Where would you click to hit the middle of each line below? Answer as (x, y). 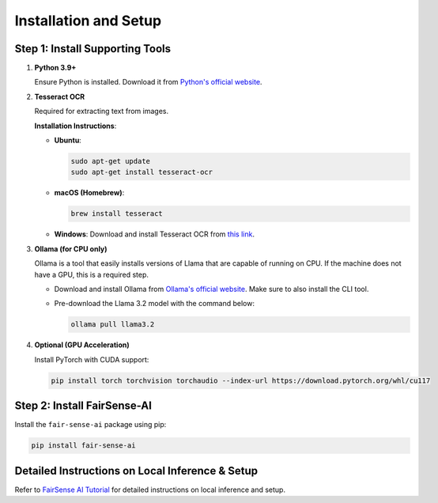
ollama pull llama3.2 (113, 325)
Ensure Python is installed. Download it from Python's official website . (148, 82)
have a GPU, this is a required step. (92, 274)
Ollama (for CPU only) (71, 248)
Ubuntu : (68, 140)
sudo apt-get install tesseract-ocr (142, 172)
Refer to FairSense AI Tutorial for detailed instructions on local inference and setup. (150, 490)
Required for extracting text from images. (102, 112)
